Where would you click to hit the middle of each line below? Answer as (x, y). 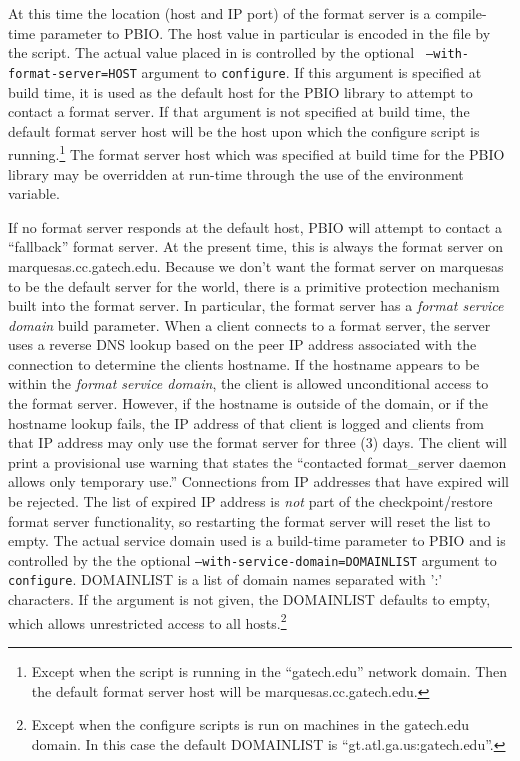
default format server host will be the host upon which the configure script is (244, 130)
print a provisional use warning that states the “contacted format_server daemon (257, 461)
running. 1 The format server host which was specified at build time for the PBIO (256, 152)
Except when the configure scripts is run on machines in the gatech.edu (250, 724)
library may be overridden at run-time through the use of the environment (236, 173)
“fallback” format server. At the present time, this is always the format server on (255, 246)
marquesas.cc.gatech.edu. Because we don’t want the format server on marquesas (256, 265)
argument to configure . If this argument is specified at (311, 71)
